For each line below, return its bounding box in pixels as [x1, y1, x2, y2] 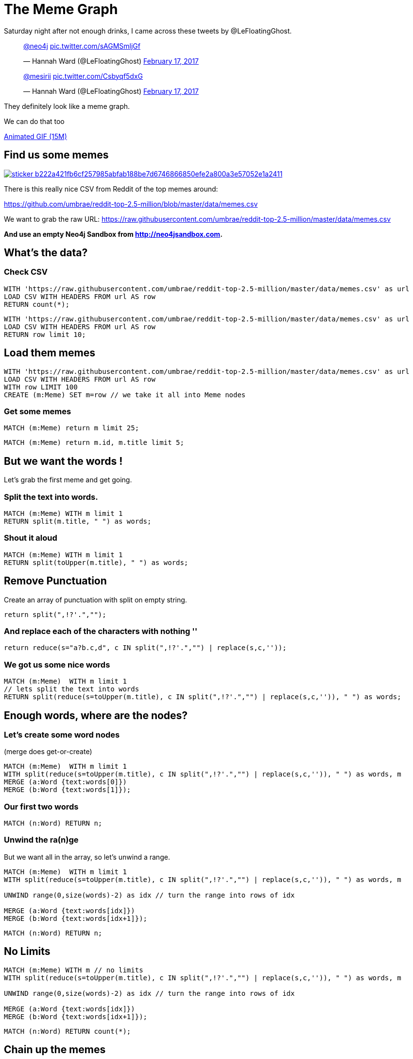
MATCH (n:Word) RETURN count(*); [4, 1027, 131, 1035]
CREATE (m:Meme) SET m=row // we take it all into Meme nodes [4, 390, 246, 399]
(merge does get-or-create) [4, 747, 92, 756]
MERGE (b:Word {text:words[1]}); [4, 786, 131, 794]
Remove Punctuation [4, 575, 107, 587]
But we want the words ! [4, 455, 123, 467]
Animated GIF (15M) [4, 132, 67, 141]
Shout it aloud [4, 533, 57, 543]
